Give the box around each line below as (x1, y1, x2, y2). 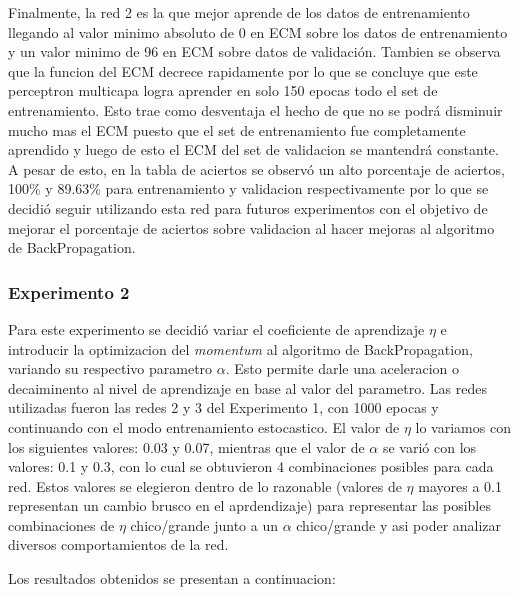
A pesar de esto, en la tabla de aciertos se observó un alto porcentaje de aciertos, (8, 158, 505, 179)
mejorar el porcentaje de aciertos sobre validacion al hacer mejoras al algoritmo (8, 217, 495, 238)
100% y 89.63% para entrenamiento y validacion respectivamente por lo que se (8, 178, 489, 199)
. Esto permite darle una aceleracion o (225, 358, 460, 379)
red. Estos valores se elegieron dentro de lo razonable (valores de (8, 475, 402, 496)
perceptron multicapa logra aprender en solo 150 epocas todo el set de (8, 80, 438, 101)
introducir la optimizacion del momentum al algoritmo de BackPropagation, (8, 338, 473, 359)
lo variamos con (415, 416, 511, 437)
